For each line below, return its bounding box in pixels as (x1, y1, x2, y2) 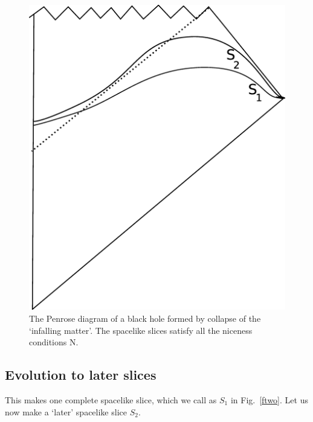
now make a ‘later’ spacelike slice (5, 405, 127, 418)
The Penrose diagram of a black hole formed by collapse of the (29, 312, 261, 325)
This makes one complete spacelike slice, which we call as (5, 394, 217, 406)
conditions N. (29, 336, 79, 348)
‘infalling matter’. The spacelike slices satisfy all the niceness (29, 324, 253, 336)
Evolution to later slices (5, 365, 156, 384)
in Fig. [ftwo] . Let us (230, 394, 308, 406)
